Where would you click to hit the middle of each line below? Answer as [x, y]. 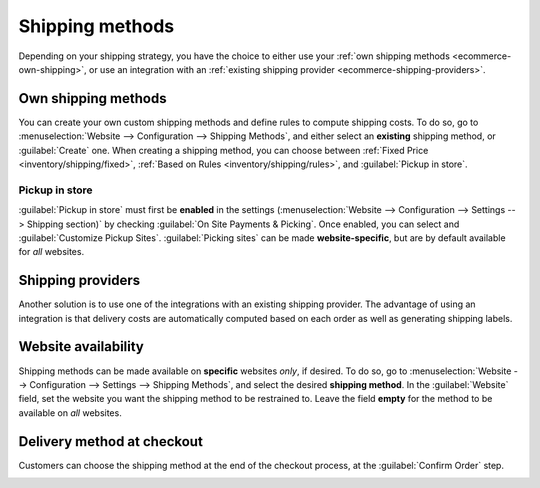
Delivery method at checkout [111, 441]
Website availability [81, 346]
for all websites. [51, 252]
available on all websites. [70, 412]
